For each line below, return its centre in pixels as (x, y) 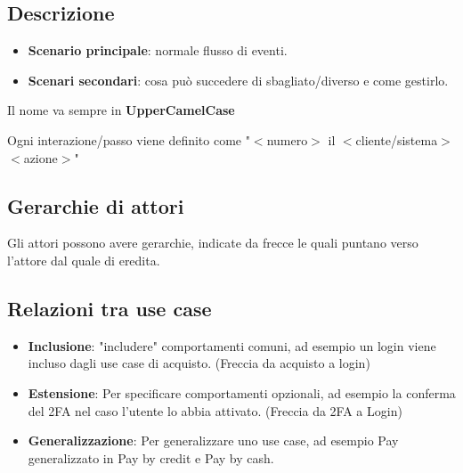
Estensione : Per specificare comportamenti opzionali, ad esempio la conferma (242, 392)
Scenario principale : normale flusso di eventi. (158, 50)
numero (287, 139)
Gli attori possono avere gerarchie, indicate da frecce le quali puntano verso (213, 243)
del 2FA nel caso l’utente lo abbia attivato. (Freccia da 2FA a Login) (215, 410)
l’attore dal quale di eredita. (84, 260)
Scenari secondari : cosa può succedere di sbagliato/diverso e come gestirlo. (238, 80)
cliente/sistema (397, 139)
